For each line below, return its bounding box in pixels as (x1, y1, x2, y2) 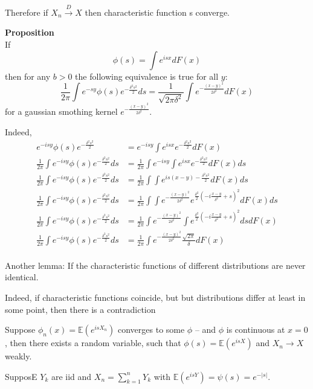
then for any (5, 69, 51, 82)
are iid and (51, 370, 92, 382)
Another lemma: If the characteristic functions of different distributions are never (5, 259, 306, 271)
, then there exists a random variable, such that (5, 336, 181, 349)
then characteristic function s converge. (85, 5, 230, 18)
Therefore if (5, 5, 48, 18)
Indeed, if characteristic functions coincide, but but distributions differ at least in (5, 291, 306, 303)
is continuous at (226, 323, 285, 336)
